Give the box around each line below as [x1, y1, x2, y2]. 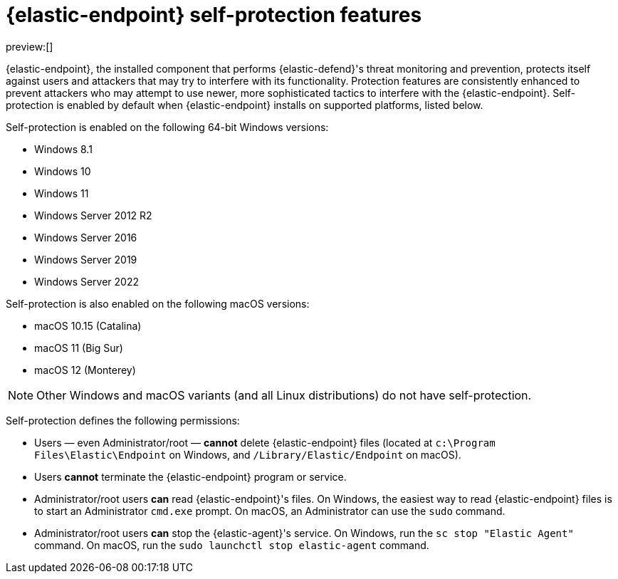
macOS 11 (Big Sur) [34, 341, 123, 354]
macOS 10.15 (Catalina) [34, 319, 142, 332]
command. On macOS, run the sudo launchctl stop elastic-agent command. [34, 538, 429, 551]
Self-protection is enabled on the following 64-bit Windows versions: [6, 120, 329, 133]
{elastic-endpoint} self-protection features [6, 3, 422, 27]
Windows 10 [34, 165, 91, 177]
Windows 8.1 [34, 142, 93, 155]
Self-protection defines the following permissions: [6, 414, 240, 427]
